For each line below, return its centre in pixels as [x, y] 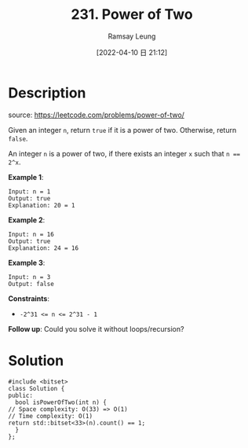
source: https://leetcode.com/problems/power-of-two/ [96, 115]
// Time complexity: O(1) [50, 416]
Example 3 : [27, 263]
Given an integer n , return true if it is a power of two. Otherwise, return [122, 130]
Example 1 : [26, 177]
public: [21, 395]
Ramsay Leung [132, 36]
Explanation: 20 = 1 [42, 205]
